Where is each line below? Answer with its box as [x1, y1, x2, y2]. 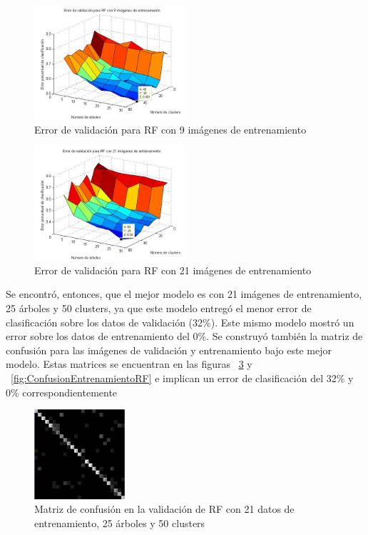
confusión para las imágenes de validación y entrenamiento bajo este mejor [6, 342, 332, 357]
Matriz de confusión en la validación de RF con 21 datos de [34, 501, 295, 516]
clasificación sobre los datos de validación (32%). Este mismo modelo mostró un [6, 314, 354, 329]
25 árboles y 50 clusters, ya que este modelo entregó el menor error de [6, 300, 312, 315]
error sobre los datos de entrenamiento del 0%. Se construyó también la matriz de [6, 329, 363, 344]
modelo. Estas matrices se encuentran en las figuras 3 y [6, 356, 252, 371]
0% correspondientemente [6, 384, 118, 399]
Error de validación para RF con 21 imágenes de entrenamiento [34, 262, 312, 277]
